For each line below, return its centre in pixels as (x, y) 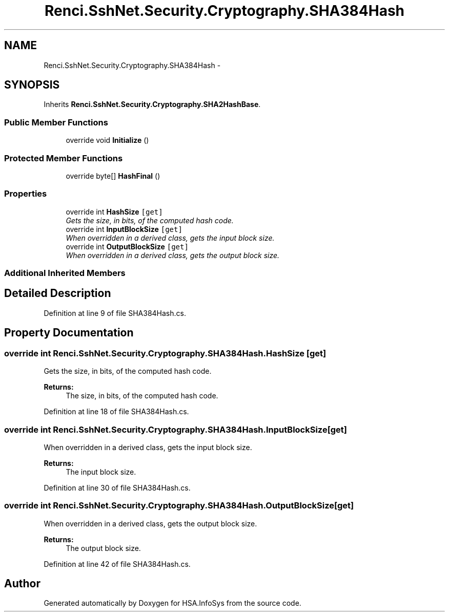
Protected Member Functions (64, 158)
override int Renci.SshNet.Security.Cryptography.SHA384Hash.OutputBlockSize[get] (179, 506)
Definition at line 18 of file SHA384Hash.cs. (116, 412)
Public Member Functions (56, 122)
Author (22, 584)
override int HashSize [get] (114, 211)
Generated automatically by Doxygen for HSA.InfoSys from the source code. (172, 603)
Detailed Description (58, 293)
